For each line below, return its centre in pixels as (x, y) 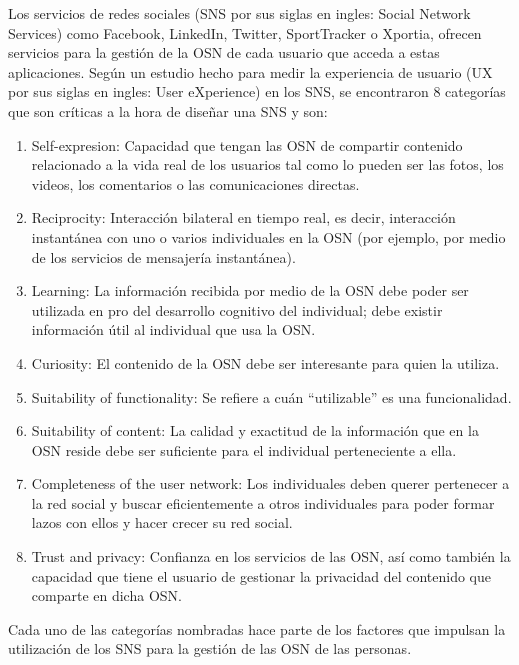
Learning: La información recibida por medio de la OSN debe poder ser (250, 290)
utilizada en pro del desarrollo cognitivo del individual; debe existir (237, 309)
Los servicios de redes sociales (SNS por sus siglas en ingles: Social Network (239, 13)
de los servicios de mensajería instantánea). (163, 256)
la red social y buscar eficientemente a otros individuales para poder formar (263, 502)
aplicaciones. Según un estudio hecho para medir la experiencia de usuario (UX (250, 71)
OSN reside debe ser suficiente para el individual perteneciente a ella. (244, 449)
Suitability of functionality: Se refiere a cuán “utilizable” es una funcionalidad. (271, 396)
